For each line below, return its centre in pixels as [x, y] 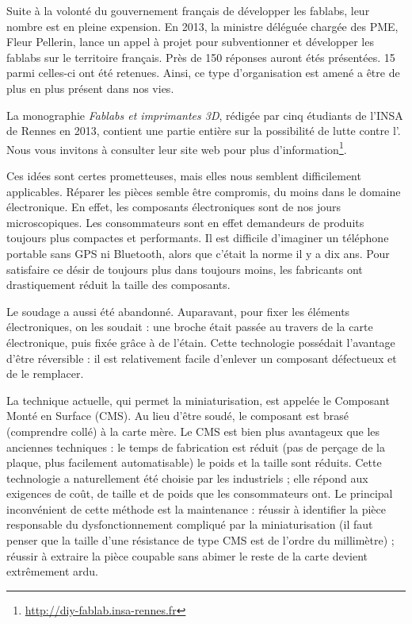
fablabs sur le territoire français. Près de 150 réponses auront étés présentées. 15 [201, 57]
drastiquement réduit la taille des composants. [118, 285]
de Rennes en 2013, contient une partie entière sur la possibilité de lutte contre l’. [204, 131]
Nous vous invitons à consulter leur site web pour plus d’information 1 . [177, 148]
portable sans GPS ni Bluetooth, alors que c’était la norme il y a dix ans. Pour [198, 253]
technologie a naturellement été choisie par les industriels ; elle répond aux [187, 478]
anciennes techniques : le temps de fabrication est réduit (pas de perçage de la [196, 447]
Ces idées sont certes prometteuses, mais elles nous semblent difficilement [184, 175]
